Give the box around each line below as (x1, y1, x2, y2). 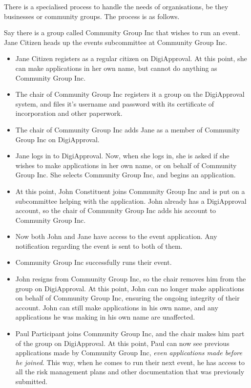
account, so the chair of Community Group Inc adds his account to (15, 205, 216, 216)
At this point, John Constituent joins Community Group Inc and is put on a (15, 186, 245, 196)
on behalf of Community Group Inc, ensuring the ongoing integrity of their (15, 293, 240, 303)
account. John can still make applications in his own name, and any (15, 302, 218, 312)
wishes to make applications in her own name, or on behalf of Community (15, 160, 237, 170)
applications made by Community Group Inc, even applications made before (15, 347, 242, 358)
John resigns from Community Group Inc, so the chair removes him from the (15, 274, 246, 284)
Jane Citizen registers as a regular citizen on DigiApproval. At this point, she (15, 53, 247, 64)
